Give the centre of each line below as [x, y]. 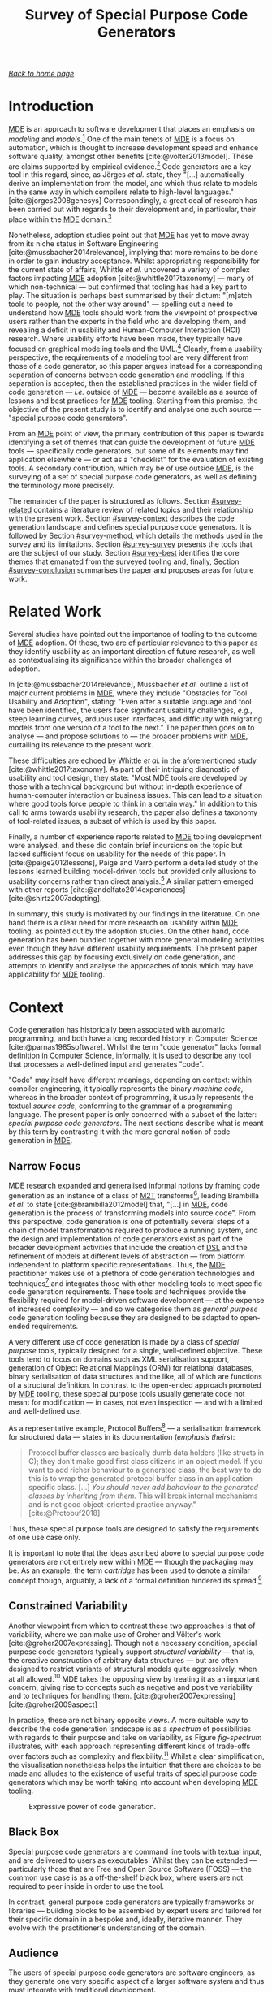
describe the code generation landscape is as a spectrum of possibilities [130, 1729]
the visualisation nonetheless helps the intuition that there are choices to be [135, 1765]
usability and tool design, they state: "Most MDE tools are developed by [128, 777]
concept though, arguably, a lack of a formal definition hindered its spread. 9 [135, 1580]
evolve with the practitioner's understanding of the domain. [108, 1928]
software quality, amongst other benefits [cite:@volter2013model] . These [131, 156]
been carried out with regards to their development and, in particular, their [132, 210]
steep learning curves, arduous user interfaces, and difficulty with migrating [136, 719]
